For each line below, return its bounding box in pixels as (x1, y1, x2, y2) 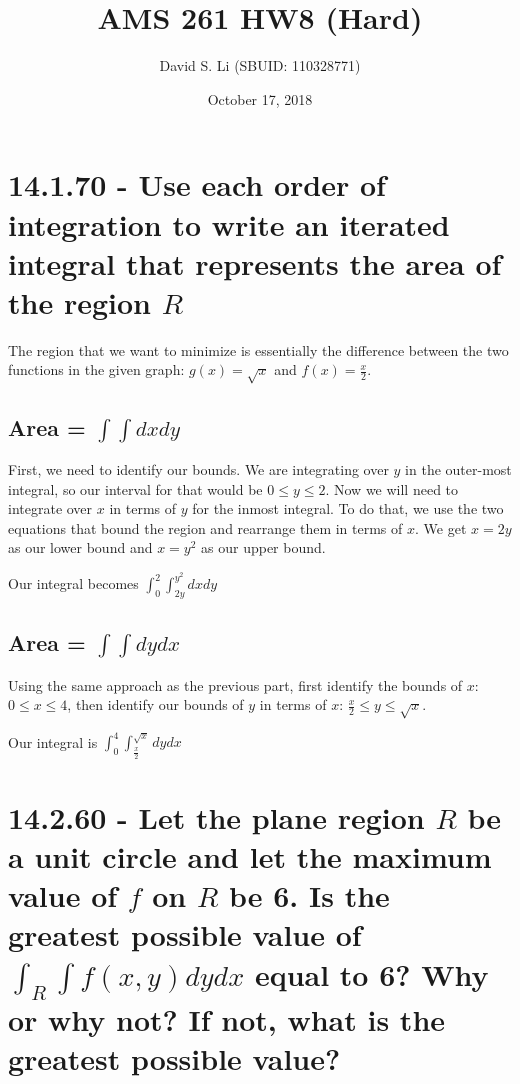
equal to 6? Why (254, 953, 489, 994)
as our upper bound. (201, 537, 326, 558)
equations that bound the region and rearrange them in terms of (8, 517, 403, 538)
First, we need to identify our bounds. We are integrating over (8, 458, 389, 479)
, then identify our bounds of (67, 694, 244, 715)
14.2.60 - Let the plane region (8, 796, 425, 837)
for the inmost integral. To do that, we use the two (192, 498, 504, 519)
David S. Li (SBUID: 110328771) (159, 55, 361, 76)
